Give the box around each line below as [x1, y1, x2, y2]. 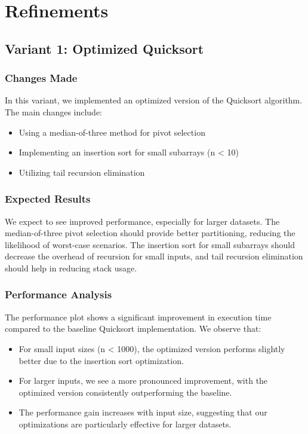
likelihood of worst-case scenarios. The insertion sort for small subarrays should [5, 238, 295, 250]
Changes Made [5, 71, 78, 85]
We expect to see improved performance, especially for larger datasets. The [5, 215, 280, 227]
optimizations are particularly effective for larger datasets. [19, 417, 232, 430]
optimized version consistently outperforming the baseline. [19, 386, 232, 398]
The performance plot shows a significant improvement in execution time [5, 310, 272, 323]
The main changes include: [5, 105, 103, 118]
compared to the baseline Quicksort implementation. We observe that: [5, 322, 261, 335]
